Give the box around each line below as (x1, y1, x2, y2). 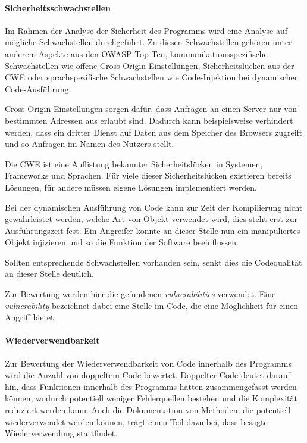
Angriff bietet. (5, 311, 57, 323)
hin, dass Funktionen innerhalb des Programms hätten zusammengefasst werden (5, 380, 297, 392)
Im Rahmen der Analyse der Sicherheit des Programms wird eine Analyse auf (5, 24, 287, 36)
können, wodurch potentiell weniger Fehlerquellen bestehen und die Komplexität (5, 392, 297, 404)
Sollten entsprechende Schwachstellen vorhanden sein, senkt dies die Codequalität (5, 255, 302, 268)
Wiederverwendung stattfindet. (5, 427, 118, 439)
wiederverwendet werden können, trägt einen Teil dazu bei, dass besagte (5, 415, 268, 428)
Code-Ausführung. (5, 82, 71, 95)
